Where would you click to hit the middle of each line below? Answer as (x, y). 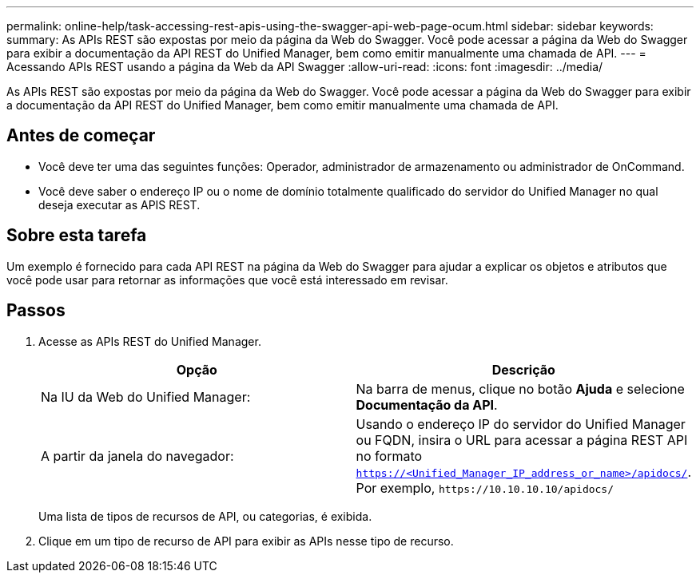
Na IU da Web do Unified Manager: (146, 397)
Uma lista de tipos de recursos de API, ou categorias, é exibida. (205, 516)
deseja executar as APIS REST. (119, 204)
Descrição (523, 369)
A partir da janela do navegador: (137, 456)
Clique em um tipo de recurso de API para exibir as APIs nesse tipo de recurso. (246, 541)
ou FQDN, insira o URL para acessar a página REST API (522, 440)
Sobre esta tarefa (77, 236)
